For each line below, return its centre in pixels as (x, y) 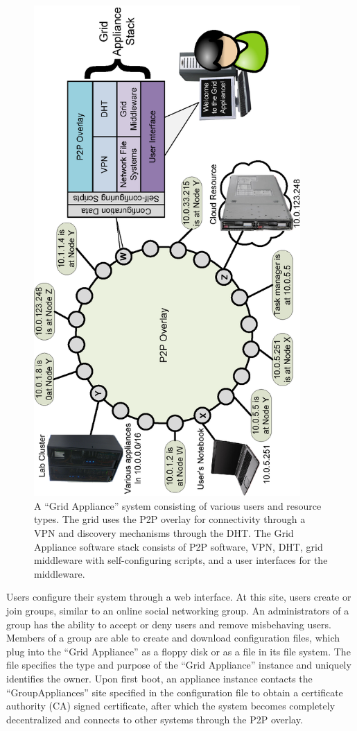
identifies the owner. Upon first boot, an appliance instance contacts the (159, 678)
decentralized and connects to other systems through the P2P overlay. (155, 719)
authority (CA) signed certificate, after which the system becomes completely (171, 706)
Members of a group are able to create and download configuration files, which (173, 638)
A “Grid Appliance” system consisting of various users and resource (178, 505)
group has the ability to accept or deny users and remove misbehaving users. (169, 624)
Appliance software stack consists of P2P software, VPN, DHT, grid (178, 546)
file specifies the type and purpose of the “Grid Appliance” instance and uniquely (179, 665)
